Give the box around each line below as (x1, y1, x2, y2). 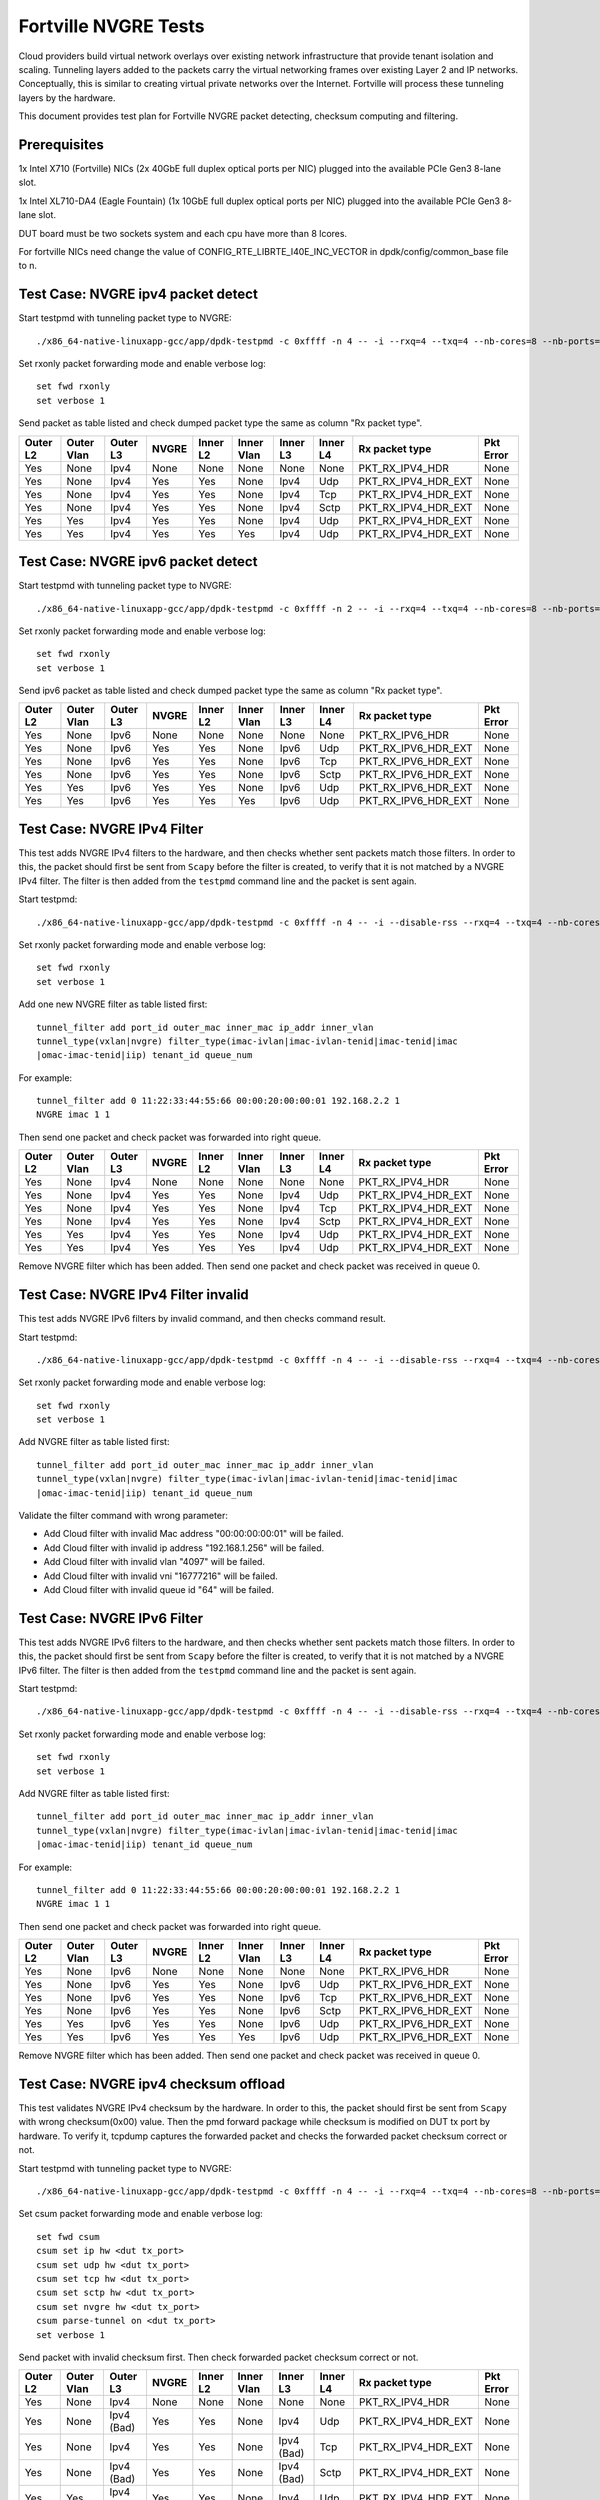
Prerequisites (18, 136, 104, 153)
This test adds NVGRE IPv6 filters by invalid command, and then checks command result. (18, 1313, 387, 1325)
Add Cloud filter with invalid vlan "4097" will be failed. (43, 1556, 265, 1568)
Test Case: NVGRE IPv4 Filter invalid (18, 1286, 249, 1304)
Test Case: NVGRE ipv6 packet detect (18, 553, 258, 570)
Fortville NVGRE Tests (18, 15, 205, 37)
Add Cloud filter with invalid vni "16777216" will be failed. (43, 1570, 279, 1582)
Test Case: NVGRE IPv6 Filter (18, 1610, 204, 1627)
